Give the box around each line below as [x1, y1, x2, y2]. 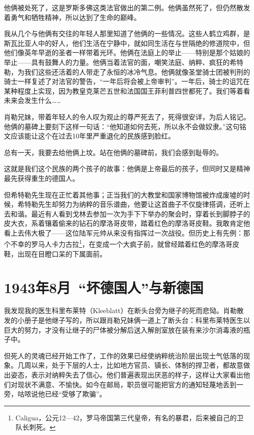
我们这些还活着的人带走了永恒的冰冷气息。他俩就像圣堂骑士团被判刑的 [24, 66, 250, 77]
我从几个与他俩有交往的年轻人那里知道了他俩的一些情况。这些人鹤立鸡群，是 [4, 28, 250, 39]
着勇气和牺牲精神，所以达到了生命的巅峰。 [4, 12, 141, 22]
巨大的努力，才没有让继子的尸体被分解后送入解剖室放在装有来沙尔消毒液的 [4, 324, 243, 335]
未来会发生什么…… [4, 95, 61, 105]
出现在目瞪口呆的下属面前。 [17, 248, 106, 258]
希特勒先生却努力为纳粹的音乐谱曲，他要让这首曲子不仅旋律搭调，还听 [17, 199, 243, 209]
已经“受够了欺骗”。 [44, 389, 106, 399]
